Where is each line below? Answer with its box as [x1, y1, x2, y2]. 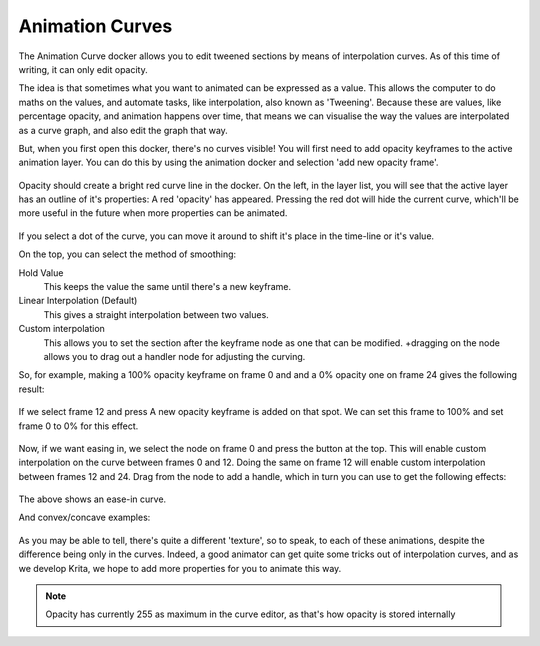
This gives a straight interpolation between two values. [43, 308, 269, 320]
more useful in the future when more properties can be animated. [18, 207, 288, 219]
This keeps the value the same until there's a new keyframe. [43, 281, 292, 293]
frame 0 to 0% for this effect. [18, 420, 139, 432]
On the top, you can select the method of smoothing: [18, 248, 237, 260]
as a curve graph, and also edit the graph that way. [18, 124, 229, 136]
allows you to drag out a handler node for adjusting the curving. [43, 350, 306, 362]
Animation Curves [18, 15, 173, 37]
